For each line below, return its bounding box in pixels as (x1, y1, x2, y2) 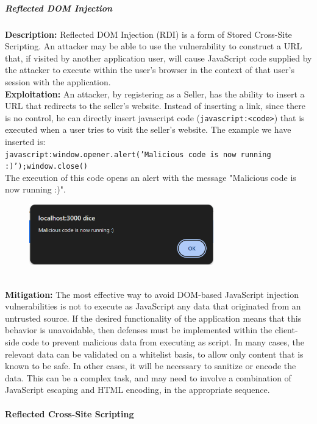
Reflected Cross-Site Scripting (5, 407, 134, 420)
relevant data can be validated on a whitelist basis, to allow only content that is (5, 347, 304, 360)
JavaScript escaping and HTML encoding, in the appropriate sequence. (5, 383, 270, 396)
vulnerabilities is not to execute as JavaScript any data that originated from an (5, 300, 301, 313)
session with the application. (5, 75, 111, 88)
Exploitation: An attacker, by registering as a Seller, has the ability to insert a (5, 87, 305, 100)
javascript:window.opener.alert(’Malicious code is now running (5, 150, 271, 159)
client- (274, 323, 298, 336)
